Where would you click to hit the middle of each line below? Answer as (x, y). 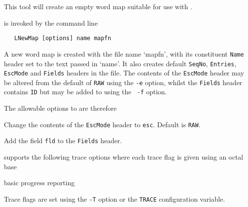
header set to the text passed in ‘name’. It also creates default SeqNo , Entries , (120, 63)
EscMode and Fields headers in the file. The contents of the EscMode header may (124, 73)
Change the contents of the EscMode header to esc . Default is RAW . (102, 124)
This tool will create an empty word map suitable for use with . (98, 6)
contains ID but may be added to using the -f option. (86, 92)
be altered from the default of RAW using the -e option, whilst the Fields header (123, 82)
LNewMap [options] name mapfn (63, 38)
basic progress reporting (39, 183)
